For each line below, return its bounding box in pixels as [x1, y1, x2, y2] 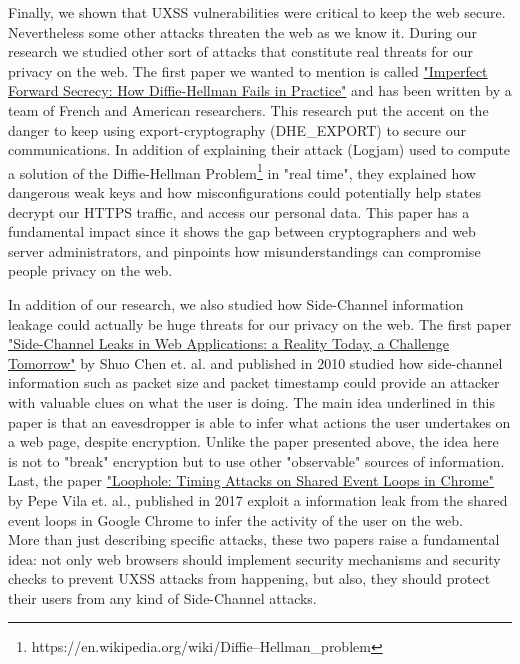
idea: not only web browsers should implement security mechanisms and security [8, 548, 501, 569]
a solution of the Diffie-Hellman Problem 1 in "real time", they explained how [8, 159, 476, 183]
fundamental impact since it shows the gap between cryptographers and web [8, 221, 476, 242]
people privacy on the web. [8, 260, 173, 281]
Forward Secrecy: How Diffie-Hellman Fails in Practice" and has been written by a [8, 80, 512, 101]
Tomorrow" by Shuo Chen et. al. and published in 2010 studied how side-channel [8, 352, 503, 373]
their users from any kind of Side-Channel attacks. [8, 587, 317, 608]
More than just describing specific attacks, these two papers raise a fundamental [8, 529, 500, 550]
